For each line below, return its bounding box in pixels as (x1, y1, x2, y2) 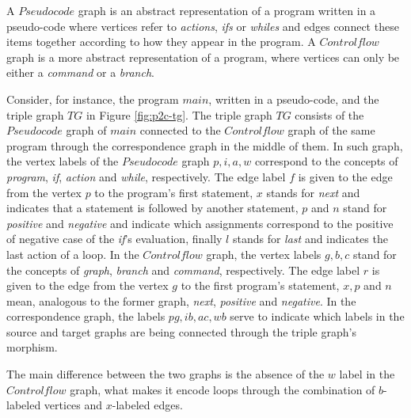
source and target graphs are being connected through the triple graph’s (6, 323, 356, 340)
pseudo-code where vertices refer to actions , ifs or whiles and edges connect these (6, 17, 399, 34)
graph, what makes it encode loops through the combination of (70, 381, 375, 397)
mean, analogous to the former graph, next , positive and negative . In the (6, 292, 356, 309)
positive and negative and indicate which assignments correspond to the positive (6, 215, 394, 231)
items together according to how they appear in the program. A (6, 33, 316, 50)
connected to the (139, 122, 221, 139)
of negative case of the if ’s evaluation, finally (6, 230, 223, 247)
